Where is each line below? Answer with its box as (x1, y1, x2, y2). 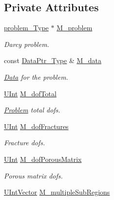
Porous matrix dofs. (4, 170, 63, 180)
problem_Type (4, 22, 49, 33)
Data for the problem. (4, 71, 68, 82)
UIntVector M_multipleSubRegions (4, 187, 110, 197)
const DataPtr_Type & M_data (4, 55, 102, 66)
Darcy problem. (4, 39, 49, 49)
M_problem (57, 22, 93, 33)
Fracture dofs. (4, 137, 45, 148)
